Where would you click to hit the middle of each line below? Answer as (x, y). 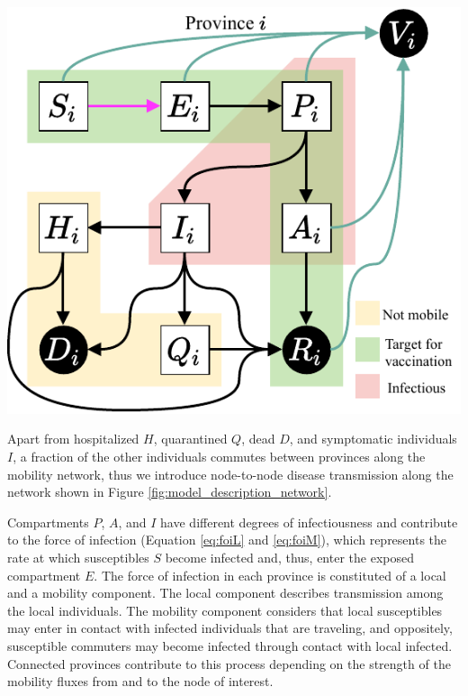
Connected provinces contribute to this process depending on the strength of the (229, 663)
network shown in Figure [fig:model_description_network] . (170, 492)
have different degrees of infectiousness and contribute (309, 522)
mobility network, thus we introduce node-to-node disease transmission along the (230, 474)
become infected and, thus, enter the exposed (289, 557)
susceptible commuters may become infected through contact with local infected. (230, 645)
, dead (258, 439)
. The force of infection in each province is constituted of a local (270, 575)
